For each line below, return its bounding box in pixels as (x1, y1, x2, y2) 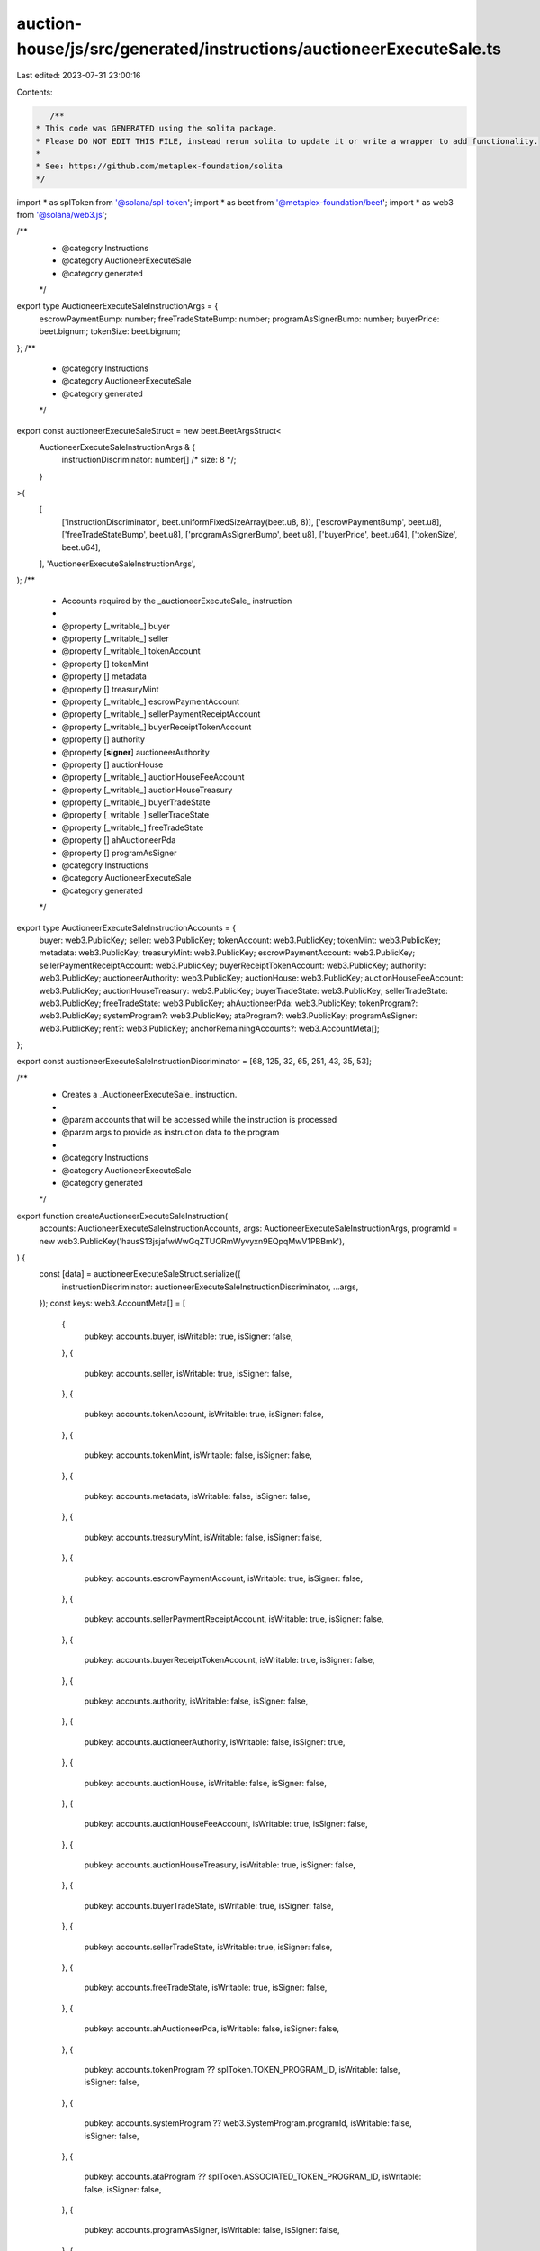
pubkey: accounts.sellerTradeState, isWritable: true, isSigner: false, (84, 1941, 333, 1952)
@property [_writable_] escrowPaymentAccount (61, 696, 240, 707)
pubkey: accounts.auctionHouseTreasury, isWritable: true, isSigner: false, (84, 1859, 355, 1870)
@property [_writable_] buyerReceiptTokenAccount (61, 721, 252, 732)
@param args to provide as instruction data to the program (61, 1126, 280, 1138)
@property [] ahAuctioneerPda (61, 835, 176, 845)
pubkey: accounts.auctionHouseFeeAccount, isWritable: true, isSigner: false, (84, 1819, 368, 1830)
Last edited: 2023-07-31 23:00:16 (16, 70, 141, 81)
